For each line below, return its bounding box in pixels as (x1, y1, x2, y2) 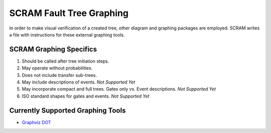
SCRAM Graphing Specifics (9, 45, 97, 53)
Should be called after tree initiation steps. (22, 58, 109, 64)
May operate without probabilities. (22, 65, 93, 71)
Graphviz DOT (22, 119, 51, 125)
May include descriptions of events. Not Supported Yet (22, 79, 135, 85)
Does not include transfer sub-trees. (22, 72, 97, 78)
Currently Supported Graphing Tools (9, 106, 126, 114)
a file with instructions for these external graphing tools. (9, 31, 125, 37)
